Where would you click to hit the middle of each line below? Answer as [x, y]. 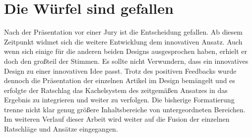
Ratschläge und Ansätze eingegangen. [61, 129]
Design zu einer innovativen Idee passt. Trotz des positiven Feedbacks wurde [120, 70]
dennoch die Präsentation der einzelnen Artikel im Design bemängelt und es [120, 80]
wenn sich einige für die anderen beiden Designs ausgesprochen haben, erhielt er [126, 51]
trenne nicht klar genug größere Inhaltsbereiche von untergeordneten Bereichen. [125, 109]
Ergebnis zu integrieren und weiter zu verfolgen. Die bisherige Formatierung [119, 100]
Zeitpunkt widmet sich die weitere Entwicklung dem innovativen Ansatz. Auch [123, 41]
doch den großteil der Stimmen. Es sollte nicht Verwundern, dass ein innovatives [126, 61]
